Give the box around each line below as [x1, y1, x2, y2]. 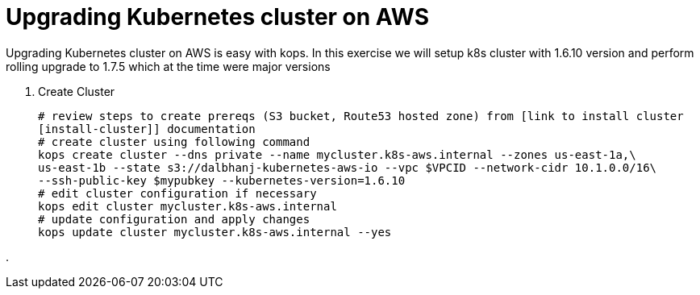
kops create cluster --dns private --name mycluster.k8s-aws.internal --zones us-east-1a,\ [38, 147, 636, 161]
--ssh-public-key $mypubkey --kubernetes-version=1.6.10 [38, 173, 406, 187]
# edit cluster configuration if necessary [38, 186, 317, 200]
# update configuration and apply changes [38, 212, 310, 226]
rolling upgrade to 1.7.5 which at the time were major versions [6, 59, 331, 73]
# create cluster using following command [38, 135, 310, 148]
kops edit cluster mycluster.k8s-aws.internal [38, 199, 337, 213]
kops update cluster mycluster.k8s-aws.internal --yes [38, 225, 392, 239]
